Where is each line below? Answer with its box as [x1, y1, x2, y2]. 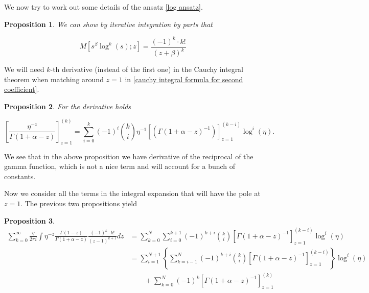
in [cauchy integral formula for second [125, 74, 243, 84]
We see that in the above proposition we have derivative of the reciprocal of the [4, 151, 253, 161]
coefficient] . [4, 84, 39, 94]
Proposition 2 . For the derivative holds [4, 101, 131, 111]
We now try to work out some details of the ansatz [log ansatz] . [4, 2, 203, 12]
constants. [4, 170, 36, 181]
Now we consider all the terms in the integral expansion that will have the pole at [4, 188, 261, 199]
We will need [4, 64, 44, 75]
